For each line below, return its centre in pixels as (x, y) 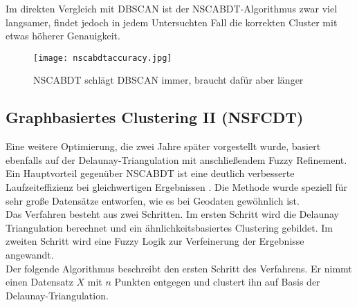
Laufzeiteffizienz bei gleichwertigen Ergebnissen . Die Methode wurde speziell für (177, 187)
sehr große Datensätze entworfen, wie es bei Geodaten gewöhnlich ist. (153, 200)
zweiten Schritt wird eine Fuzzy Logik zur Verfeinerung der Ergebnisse (155, 241)
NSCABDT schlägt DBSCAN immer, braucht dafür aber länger (168, 80)
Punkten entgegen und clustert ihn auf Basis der (217, 282)
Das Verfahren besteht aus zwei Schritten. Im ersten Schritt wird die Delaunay (172, 214)
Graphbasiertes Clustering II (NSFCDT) (155, 117)
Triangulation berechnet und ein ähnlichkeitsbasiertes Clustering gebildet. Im (170, 227)
